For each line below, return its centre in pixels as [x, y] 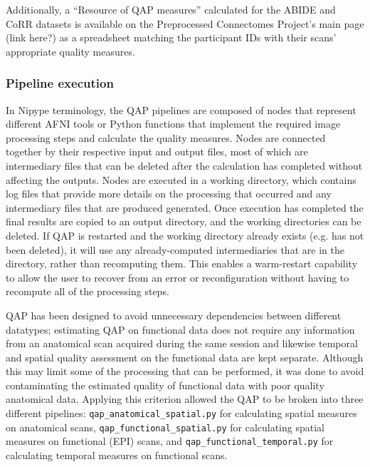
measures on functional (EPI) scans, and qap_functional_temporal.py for [170, 441]
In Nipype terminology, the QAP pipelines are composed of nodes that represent [181, 109]
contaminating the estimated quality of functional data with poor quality [165, 385]
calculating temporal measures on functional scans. [117, 455]
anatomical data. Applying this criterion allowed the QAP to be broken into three [185, 399]
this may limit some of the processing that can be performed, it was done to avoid [185, 371]
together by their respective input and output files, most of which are [157, 152]
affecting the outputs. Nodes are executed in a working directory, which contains [181, 179]
